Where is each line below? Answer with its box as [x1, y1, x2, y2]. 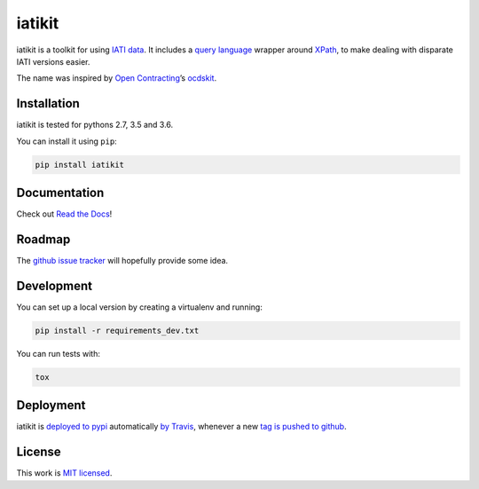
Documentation [16, 185, 105, 201]
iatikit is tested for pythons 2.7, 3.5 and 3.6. [16, 120, 174, 130]
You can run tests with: [16, 348, 101, 359]
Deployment [16, 398, 86, 413]
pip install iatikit [35, 160, 124, 170]
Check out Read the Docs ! [16, 209, 113, 219]
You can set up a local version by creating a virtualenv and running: [16, 302, 263, 312]
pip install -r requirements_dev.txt [35, 325, 200, 335]
